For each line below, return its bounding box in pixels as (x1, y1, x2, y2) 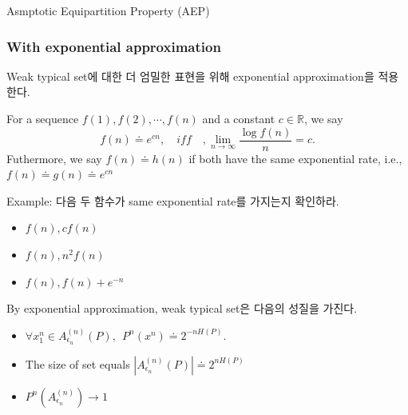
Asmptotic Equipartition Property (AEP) (6, 2, 210, 18)
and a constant (202, 110, 275, 126)
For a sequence (6, 110, 79, 126)
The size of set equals (25, 355, 130, 372)
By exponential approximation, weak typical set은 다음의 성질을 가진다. (6, 300, 358, 317)
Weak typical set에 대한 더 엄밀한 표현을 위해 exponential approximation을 (6, 67, 374, 84)
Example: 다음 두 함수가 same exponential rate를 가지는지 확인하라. (6, 192, 339, 209)
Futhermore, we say (6, 150, 102, 166)
